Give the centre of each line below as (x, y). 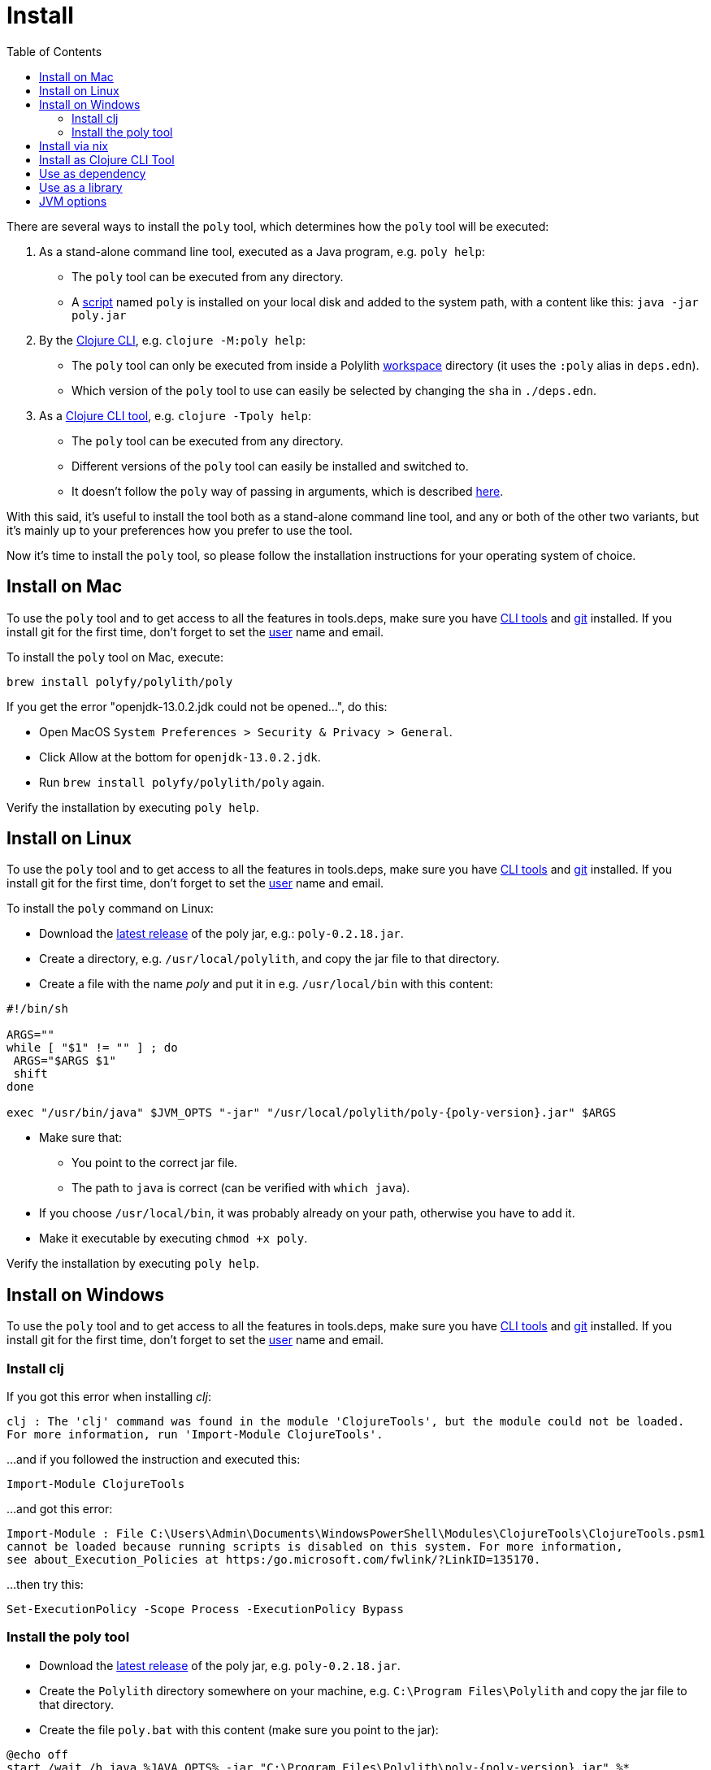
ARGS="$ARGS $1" (65, 1061)
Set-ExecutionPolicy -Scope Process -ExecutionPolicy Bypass (205, 1609)
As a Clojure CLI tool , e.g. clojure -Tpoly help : (176, 415)
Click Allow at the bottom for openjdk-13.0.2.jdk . (180, 757)
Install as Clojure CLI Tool (107, 159)
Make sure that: (81, 1138)
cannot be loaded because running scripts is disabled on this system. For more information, (315, 1547)
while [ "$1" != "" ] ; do (92, 1048)
